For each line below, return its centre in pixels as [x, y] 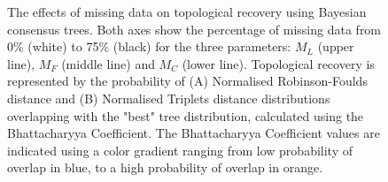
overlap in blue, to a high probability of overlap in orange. [165, 167]
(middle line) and [108, 63]
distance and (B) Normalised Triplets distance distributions [169, 98]
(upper [336, 46]
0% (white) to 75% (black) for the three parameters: [149, 46]
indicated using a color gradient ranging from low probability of [180, 150]
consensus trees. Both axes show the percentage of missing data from [194, 29]
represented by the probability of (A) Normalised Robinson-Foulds [187, 81]
